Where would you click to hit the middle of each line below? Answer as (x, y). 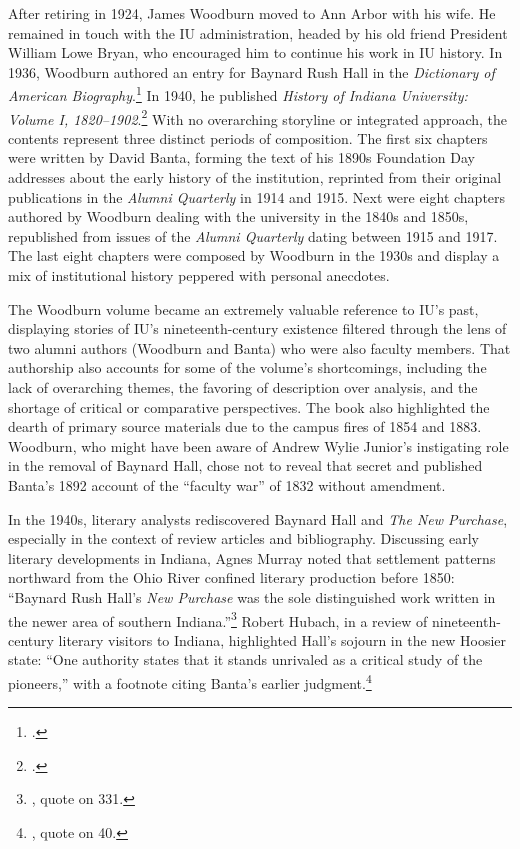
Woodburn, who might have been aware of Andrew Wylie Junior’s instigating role (258, 445)
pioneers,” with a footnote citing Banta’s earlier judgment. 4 (190, 681)
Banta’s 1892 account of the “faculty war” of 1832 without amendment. (227, 484)
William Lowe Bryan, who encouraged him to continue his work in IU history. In (255, 52)
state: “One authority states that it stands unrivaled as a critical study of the (245, 659)
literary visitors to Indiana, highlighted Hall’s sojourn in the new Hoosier (282, 639)
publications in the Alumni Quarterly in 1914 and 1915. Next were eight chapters (257, 196)
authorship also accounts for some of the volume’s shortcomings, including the (247, 367)
